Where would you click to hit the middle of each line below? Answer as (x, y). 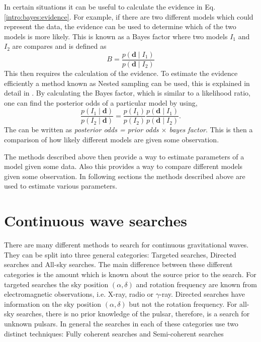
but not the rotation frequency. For (183, 304)
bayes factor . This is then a (211, 130)
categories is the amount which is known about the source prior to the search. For (130, 274)
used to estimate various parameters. (61, 186)
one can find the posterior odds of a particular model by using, (101, 102)
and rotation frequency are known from (196, 284)
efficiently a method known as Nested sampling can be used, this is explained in (127, 83)
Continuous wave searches (96, 221)
